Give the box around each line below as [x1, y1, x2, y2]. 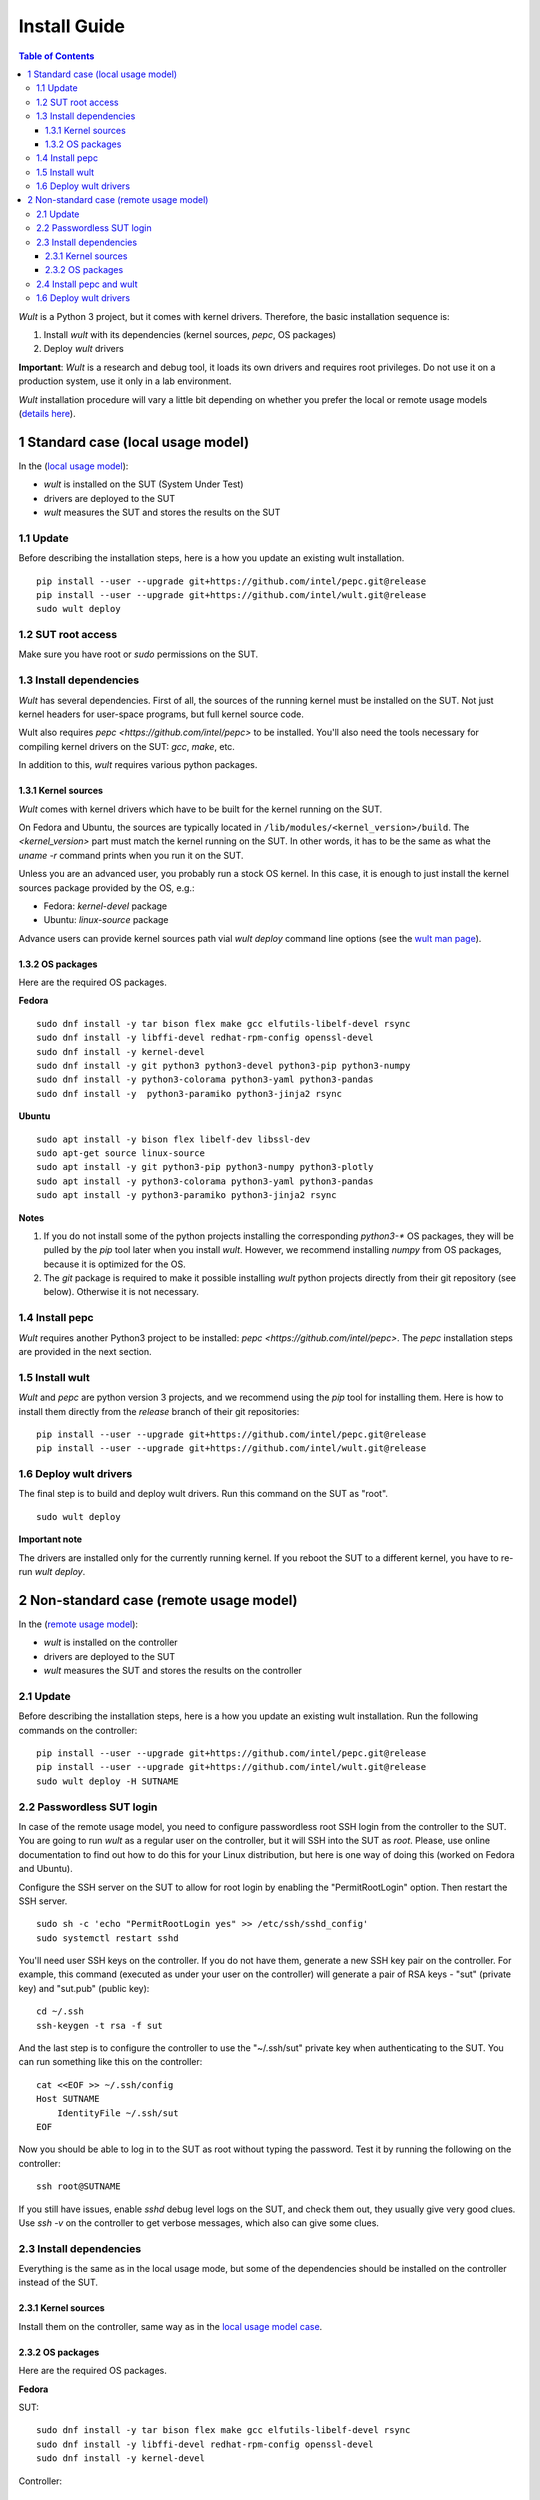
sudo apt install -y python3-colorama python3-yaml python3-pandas [36, 1175, 374, 1187]
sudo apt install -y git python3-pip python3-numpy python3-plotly [36, 1161, 374, 1173]
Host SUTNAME [36, 2093, 100, 2105]
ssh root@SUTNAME [36, 2181, 121, 2192]
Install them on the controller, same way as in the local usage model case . [18, 2320, 323, 2332]
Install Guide [18, 15, 125, 37]
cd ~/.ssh [36, 2006, 84, 2017]
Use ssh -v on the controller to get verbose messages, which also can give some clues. [18, 2216, 380, 2229]
